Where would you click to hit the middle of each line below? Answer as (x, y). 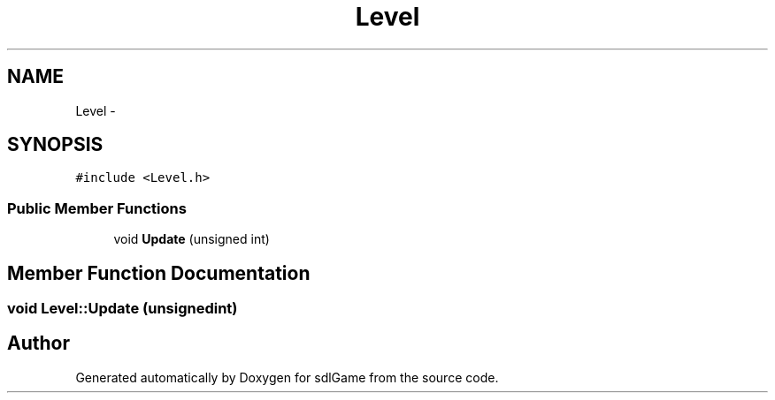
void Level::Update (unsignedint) (123, 309)
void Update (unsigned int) (192, 239)
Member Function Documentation (159, 273)
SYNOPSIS (55, 145)
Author (38, 343)
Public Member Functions (97, 208)
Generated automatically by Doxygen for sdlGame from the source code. (287, 377)
